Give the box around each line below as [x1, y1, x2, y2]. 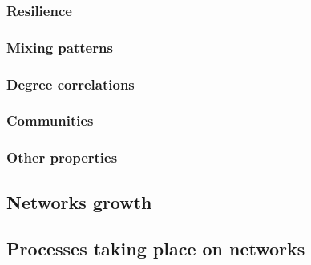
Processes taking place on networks [6, 236, 305, 261]
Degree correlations [6, 74, 135, 94]
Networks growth [6, 189, 152, 214]
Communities [6, 110, 94, 130]
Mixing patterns [6, 37, 113, 57]
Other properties [6, 147, 118, 167]
